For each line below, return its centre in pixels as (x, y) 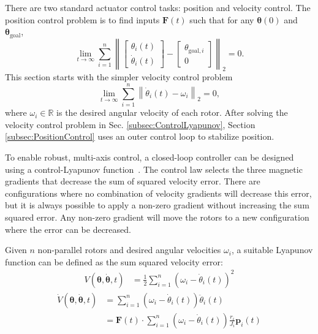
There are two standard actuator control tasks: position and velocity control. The (158, 7)
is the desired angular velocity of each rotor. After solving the (172, 112)
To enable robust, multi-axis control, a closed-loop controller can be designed (150, 157)
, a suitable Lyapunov (272, 250)
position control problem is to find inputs (82, 19)
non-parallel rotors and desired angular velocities (129, 250)
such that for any (222, 19)
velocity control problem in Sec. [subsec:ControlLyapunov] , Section (130, 124)
